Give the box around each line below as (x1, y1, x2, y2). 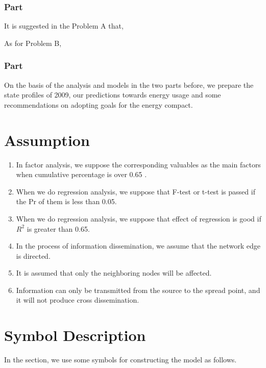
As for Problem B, (4, 37, 62, 48)
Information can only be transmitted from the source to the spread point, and (16, 284, 260, 295)
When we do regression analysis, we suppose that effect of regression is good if (16, 213, 261, 224)
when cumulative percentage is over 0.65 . (16, 169, 147, 180)
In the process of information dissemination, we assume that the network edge (16, 240, 260, 251)
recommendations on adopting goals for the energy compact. (4, 99, 193, 110)
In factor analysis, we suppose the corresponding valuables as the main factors (16, 159, 261, 169)
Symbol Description (4, 325, 146, 346)
